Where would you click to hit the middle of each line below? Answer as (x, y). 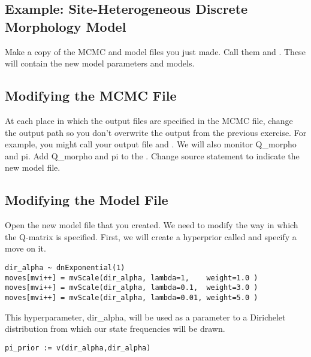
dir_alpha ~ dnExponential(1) (65, 267)
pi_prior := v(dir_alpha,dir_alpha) (78, 348)
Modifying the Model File (87, 200)
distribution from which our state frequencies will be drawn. (115, 329)
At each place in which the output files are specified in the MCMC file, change (149, 120)
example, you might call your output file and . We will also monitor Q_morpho (151, 144)
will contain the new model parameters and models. (100, 63)
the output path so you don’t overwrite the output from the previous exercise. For (156, 132)
